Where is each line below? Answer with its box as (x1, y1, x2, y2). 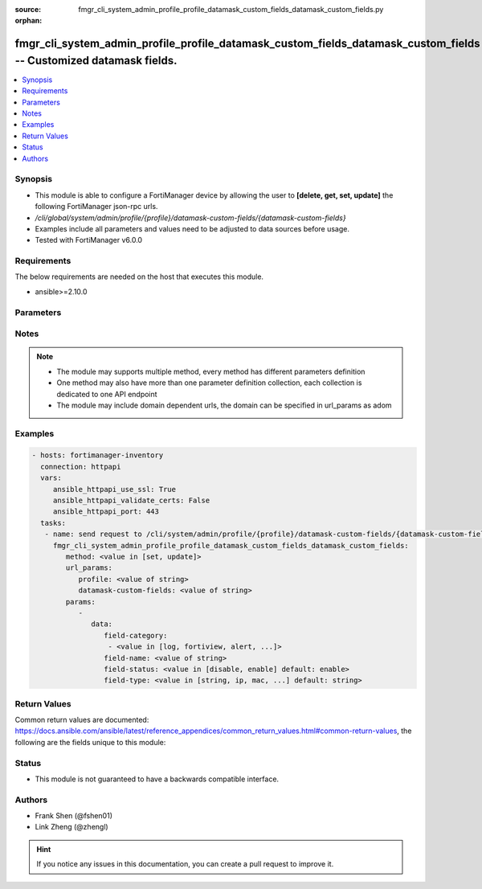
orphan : (14, 16, 43, 26)
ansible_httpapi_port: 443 (52, 507, 160, 516)
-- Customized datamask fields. (14, 53, 178, 68)
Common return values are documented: (14, 715, 149, 725)
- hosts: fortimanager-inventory (31, 451, 164, 460)
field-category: (103, 631, 168, 640)
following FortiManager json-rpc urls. (35, 202, 158, 211)
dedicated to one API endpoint (56, 389, 157, 399)
